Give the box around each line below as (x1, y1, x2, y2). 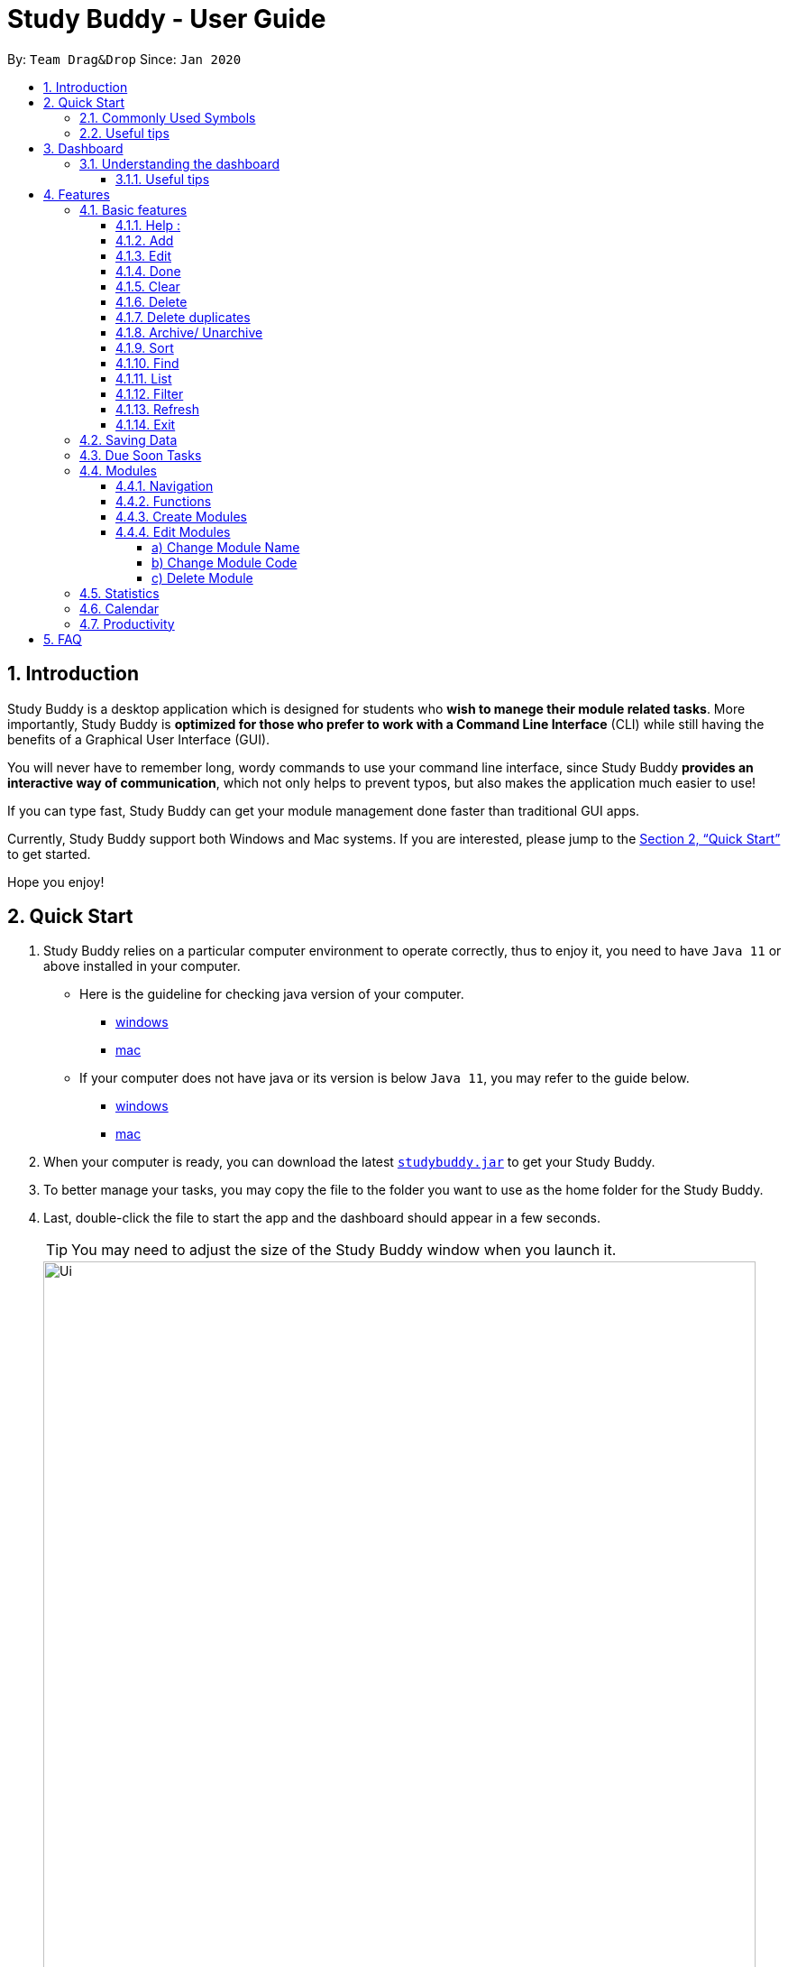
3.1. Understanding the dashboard (79, 155, 280, 171)
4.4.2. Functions (115, 493, 212, 509)
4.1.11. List (115, 370, 172, 386)
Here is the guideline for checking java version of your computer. (79, 986, 464, 1002)
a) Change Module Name (151, 539, 300, 555)
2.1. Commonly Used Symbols (79, 109, 256, 125)
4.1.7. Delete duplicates (115, 309, 251, 325)
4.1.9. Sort (115, 339, 174, 356)
